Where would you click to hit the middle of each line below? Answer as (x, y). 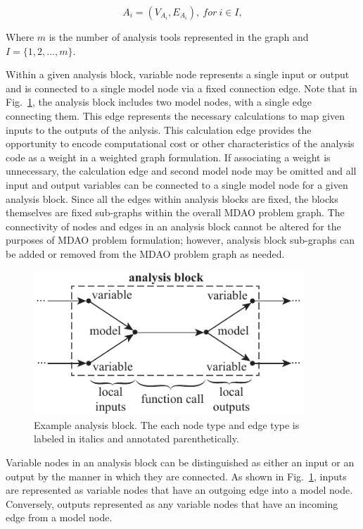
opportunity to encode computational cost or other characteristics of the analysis (180, 143)
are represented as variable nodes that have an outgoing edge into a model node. (179, 490)
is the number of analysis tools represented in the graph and (179, 37)
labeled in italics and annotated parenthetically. (136, 438)
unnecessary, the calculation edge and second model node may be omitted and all (181, 171)
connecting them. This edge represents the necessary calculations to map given (175, 115)
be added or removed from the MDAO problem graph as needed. (145, 253)
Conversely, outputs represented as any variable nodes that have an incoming (172, 503)
